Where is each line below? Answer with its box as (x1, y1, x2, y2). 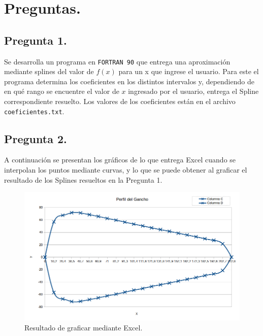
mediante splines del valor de (4, 66, 94, 77)
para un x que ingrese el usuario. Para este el (118, 66, 259, 77)
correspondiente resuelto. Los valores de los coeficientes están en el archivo (4, 96, 236, 107)
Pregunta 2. (4, 130, 67, 146)
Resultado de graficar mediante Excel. (24, 322, 143, 332)
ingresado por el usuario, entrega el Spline (128, 86, 259, 96)
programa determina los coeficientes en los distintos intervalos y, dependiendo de (4, 76, 254, 86)
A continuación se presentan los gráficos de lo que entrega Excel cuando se (4, 154, 236, 165)
